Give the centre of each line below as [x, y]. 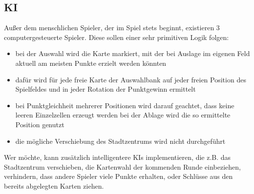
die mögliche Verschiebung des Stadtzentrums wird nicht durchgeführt [120, 141]
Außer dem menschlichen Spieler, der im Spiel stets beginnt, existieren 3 [112, 28]
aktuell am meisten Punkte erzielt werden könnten [91, 63]
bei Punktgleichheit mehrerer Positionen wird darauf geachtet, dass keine [125, 105]
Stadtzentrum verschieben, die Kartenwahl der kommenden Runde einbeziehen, [122, 166]
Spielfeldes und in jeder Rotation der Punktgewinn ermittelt [106, 89]
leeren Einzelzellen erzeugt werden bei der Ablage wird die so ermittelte [123, 115]
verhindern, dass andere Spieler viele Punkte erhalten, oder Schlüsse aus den [118, 176]
